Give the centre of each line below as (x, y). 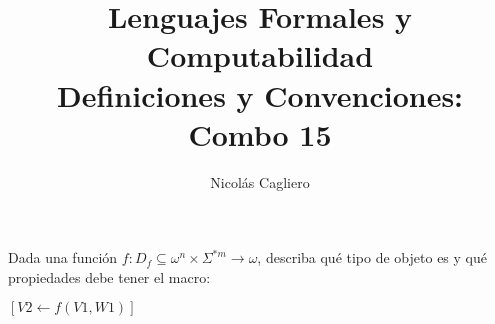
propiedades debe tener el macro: (109, 276)
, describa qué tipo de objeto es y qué (372, 257)
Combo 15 (260, 133)
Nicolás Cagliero (260, 181)
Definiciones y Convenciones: (260, 94)
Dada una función (63, 257)
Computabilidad (260, 55)
